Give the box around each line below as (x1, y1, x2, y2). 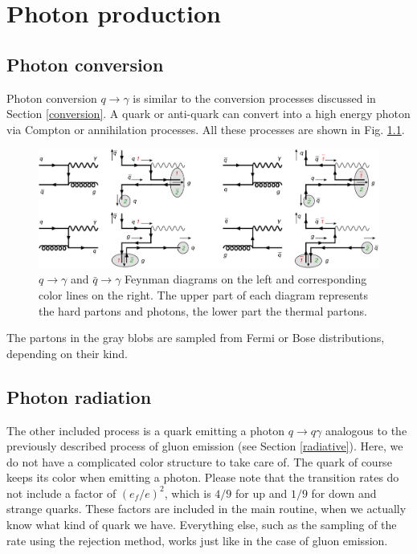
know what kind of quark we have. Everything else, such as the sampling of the (6, 516, 397, 533)
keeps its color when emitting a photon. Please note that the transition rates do (6, 469, 399, 486)
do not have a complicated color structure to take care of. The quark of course (6, 453, 392, 470)
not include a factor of (6, 484, 117, 501)
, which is (164, 484, 211, 501)
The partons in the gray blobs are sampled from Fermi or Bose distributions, (6, 329, 385, 346)
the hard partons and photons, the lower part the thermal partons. (39, 302, 367, 319)
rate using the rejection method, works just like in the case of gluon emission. (6, 532, 388, 548)
